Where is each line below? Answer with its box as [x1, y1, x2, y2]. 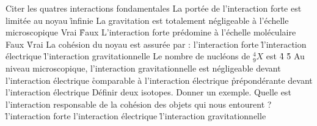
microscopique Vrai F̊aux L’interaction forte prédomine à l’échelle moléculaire [5, 26, 296, 39]
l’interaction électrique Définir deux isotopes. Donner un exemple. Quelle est [5, 86, 291, 98]
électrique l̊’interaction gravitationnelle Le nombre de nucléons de [5, 50, 250, 62]
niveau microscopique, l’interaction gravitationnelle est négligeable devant [5, 61, 281, 74]
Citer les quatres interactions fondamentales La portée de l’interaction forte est [5, 2, 302, 14]
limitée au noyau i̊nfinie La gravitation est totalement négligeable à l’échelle [5, 13, 289, 26]
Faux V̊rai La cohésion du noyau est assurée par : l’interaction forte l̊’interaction [5, 37, 307, 50]
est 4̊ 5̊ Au [266, 50, 305, 62]
